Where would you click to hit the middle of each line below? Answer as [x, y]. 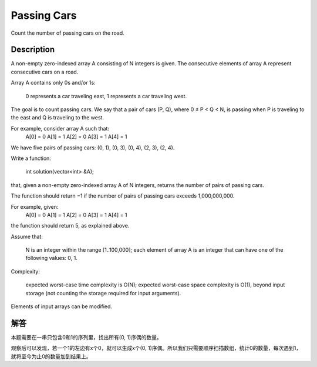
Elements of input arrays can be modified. [62, 306]
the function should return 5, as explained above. [70, 226]
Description [33, 50]
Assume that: [27, 236]
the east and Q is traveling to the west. [57, 118]
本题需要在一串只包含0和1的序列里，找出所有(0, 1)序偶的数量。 [86, 337]
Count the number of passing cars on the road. [68, 33]
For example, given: [35, 206]
